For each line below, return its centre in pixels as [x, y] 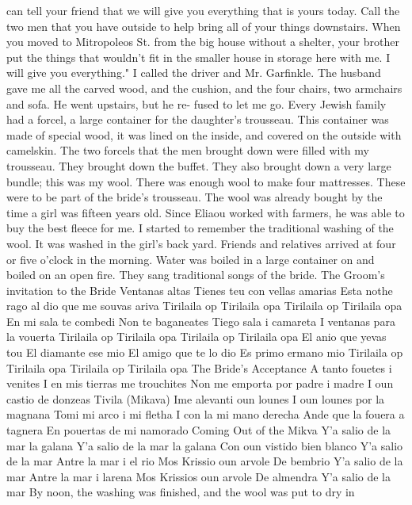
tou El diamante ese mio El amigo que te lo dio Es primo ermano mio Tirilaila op [205, 352]
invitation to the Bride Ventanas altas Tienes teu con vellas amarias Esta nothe [200, 290]
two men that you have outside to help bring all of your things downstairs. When [204, 26]
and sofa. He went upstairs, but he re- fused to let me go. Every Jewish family [196, 103]
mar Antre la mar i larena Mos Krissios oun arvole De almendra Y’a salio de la [198, 476]
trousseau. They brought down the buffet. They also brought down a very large [199, 165]
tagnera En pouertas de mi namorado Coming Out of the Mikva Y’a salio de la [199, 430]
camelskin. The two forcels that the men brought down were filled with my [188, 150]
